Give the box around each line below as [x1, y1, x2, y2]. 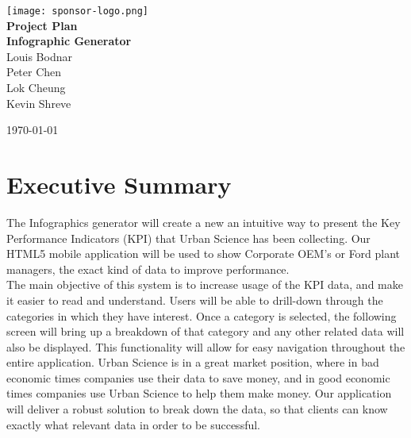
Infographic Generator [6, 33, 132, 49]
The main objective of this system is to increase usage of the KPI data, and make [6, 276, 403, 293]
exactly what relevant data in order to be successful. [6, 416, 260, 432]
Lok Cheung [6, 79, 66, 96]
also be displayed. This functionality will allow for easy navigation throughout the [6, 338, 405, 355]
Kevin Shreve [6, 94, 71, 111]
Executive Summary [6, 168, 232, 200]
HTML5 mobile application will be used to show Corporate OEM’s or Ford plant [6, 245, 401, 262]
